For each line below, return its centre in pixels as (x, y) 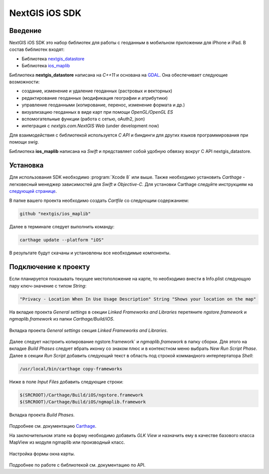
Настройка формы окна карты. (42, 454)
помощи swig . (24, 142)
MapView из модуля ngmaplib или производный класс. (67, 442)
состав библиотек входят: (37, 49)
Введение (25, 31)
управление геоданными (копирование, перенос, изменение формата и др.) (103, 105)
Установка (26, 165)
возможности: (24, 82)
